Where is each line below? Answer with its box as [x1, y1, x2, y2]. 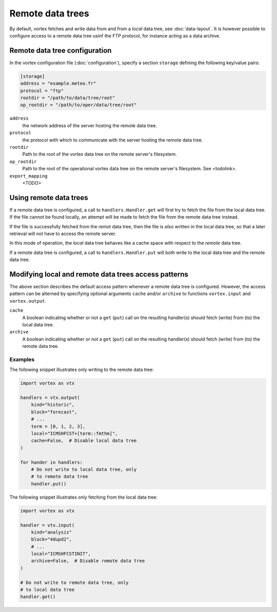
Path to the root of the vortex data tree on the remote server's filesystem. [22, 151, 177, 157]
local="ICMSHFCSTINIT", [31, 551, 91, 557]
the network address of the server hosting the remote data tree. [22, 122, 157, 128]
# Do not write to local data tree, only [31, 466, 137, 472]
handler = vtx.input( [20, 522, 75, 528]
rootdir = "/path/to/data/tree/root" [20, 95, 115, 101]
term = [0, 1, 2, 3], [31, 423, 86, 429]
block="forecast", [31, 409, 77, 415]
